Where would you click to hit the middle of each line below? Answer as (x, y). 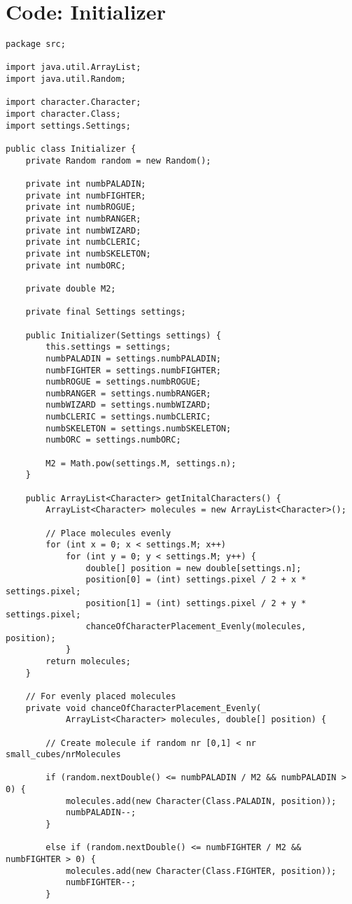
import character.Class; (63, 114)
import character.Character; (73, 102)
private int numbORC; (76, 265)
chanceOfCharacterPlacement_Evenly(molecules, (196, 626)
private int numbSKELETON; (88, 253)
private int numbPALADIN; (86, 184)
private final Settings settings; (106, 312)
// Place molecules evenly (108, 533)
